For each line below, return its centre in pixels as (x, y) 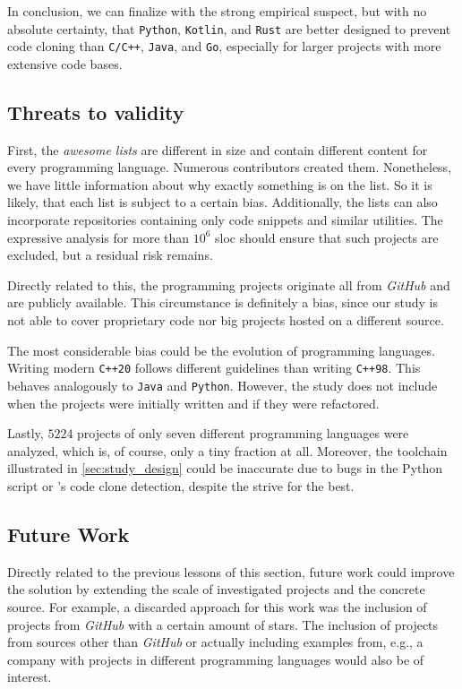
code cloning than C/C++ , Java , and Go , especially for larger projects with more (224, 46)
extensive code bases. (65, 63)
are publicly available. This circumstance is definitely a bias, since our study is (222, 302)
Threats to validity (96, 112)
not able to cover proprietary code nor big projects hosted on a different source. (226, 320)
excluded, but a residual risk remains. (110, 255)
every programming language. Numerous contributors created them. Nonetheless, (230, 167)
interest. (30, 677)
